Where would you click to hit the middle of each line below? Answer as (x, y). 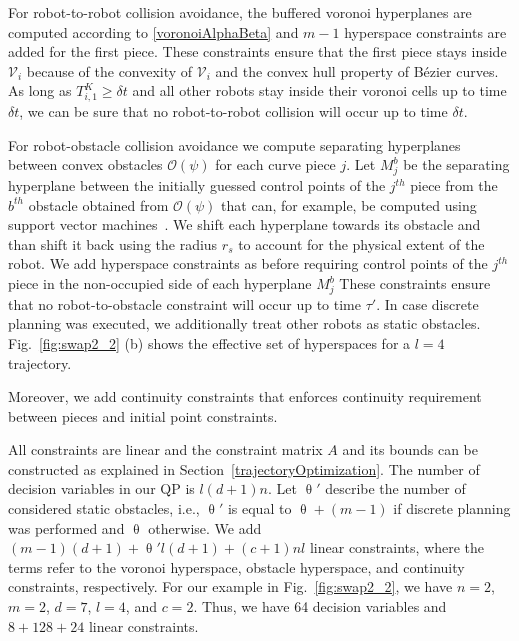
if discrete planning (452, 508)
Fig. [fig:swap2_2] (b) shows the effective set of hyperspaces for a (209, 342)
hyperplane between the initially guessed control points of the (197, 185)
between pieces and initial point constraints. (143, 415)
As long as (40, 90)
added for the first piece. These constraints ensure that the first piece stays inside (257, 51)
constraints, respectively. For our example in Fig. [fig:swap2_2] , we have (230, 586)
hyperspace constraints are (425, 31)
